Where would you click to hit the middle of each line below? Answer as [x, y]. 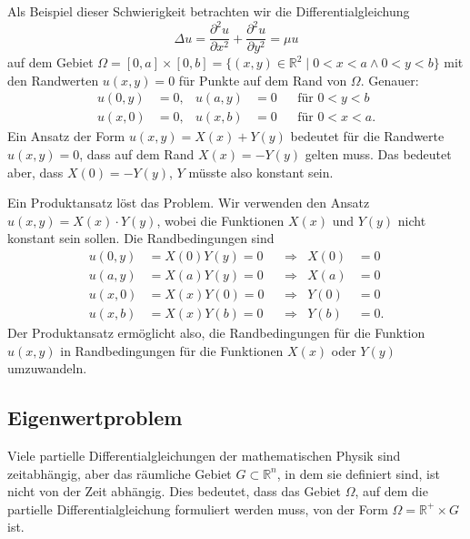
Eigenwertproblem [95, 417]
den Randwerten [53, 80]
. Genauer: [390, 80]
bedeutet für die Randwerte [367, 136]
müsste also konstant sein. [261, 172]
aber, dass [35, 172]
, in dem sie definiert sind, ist [358, 473]
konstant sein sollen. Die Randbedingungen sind [141, 238]
